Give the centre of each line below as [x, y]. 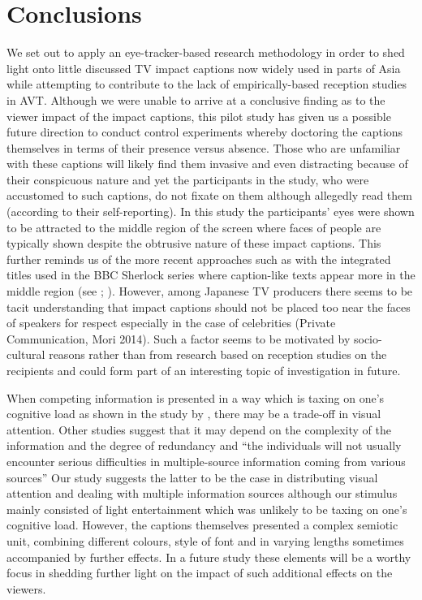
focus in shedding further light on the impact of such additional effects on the [200, 573]
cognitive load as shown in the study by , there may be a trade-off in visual [194, 414]
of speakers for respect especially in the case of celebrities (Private [171, 323]
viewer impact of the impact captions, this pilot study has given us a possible [199, 116]
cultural [26, 354]
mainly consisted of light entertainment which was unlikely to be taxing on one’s [207, 509]
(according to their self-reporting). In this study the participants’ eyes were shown [211, 212]
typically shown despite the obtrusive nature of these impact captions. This [194, 243]
